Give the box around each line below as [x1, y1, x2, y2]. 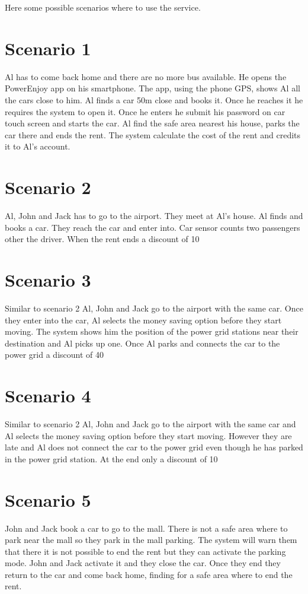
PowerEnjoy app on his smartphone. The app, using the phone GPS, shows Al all [5, 82, 300, 94]
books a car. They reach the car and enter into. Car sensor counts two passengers [5, 221, 300, 233]
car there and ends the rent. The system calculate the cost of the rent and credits [5, 128, 301, 141]
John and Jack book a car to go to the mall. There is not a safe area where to [5, 522, 288, 534]
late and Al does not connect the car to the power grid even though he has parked [5, 441, 303, 453]
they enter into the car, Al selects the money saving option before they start [5, 313, 282, 326]
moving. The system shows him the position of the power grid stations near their [5, 325, 299, 338]
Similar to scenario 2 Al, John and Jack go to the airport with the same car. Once [5, 301, 303, 314]
